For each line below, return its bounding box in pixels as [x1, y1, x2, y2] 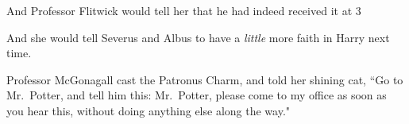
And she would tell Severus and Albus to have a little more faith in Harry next [6, 29, 390, 45]
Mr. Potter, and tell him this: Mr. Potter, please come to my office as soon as [6, 87, 387, 103]
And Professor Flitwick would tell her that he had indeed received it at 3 [6, 2, 361, 18]
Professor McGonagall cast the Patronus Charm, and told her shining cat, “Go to [6, 71, 403, 87]
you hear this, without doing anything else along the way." [6, 102, 291, 118]
